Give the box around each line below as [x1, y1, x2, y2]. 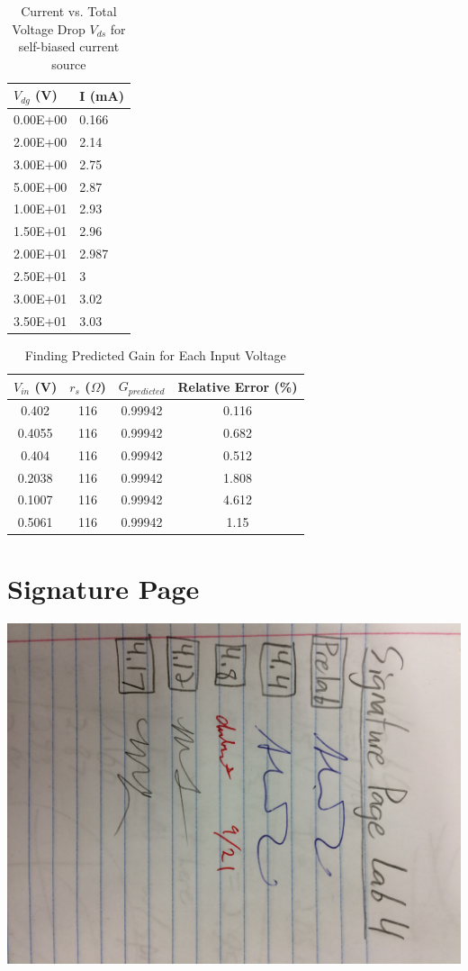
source [51, 54, 86, 73]
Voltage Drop [12, 19, 85, 38]
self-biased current [18, 37, 120, 56]
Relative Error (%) [177, 377, 298, 395]
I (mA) [79, 86, 124, 104]
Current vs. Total [21, 2, 117, 20]
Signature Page [7, 569, 200, 606]
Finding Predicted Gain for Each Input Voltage [24, 345, 286, 364]
